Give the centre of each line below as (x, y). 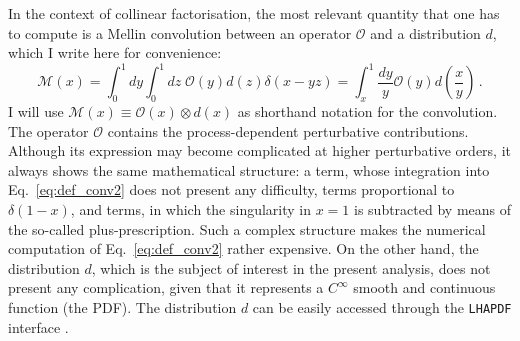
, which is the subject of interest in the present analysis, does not (291, 267)
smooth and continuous (424, 287)
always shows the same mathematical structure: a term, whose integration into (249, 169)
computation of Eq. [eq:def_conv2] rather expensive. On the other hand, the (243, 248)
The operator (48, 130)
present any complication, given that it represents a (166, 287)
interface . (38, 326)
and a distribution (425, 32)
